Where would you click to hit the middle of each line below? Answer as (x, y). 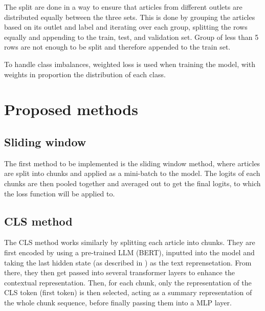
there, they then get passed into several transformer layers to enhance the (119, 272)
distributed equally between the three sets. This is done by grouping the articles (130, 17)
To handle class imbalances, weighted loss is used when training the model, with (130, 64)
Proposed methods (71, 109)
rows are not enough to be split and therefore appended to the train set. (117, 47)
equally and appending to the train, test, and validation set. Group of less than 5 (131, 37)
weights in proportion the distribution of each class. (85, 74)
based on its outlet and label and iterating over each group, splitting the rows (126, 27)
